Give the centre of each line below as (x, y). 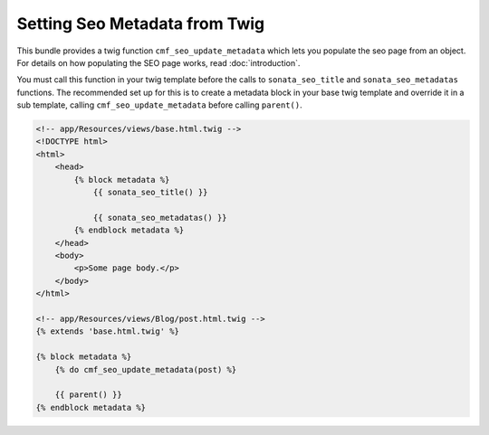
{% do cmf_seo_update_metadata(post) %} (146, 369)
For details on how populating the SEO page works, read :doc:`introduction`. (158, 62)
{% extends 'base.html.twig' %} (108, 331)
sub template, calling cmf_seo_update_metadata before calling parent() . (159, 105)
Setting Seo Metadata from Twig (141, 24)
